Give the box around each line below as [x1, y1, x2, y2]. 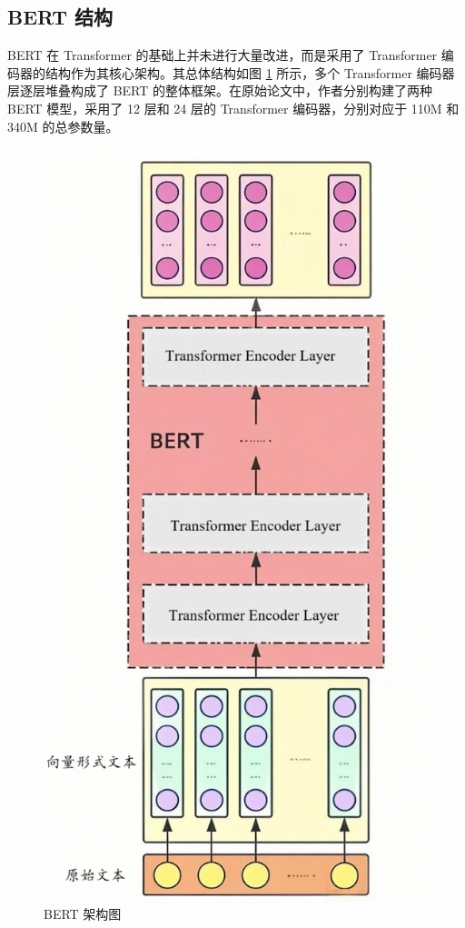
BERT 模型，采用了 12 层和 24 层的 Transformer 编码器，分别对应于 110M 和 [7, 98, 460, 117]
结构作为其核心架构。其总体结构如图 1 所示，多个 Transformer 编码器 [45, 63, 455, 82]
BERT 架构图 [44, 904, 122, 923]
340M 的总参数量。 [7, 116, 119, 135]
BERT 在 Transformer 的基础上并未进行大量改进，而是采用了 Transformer [7, 45, 438, 65]
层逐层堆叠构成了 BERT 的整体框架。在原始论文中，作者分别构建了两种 [7, 81, 433, 100]
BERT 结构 [7, 3, 114, 31]
